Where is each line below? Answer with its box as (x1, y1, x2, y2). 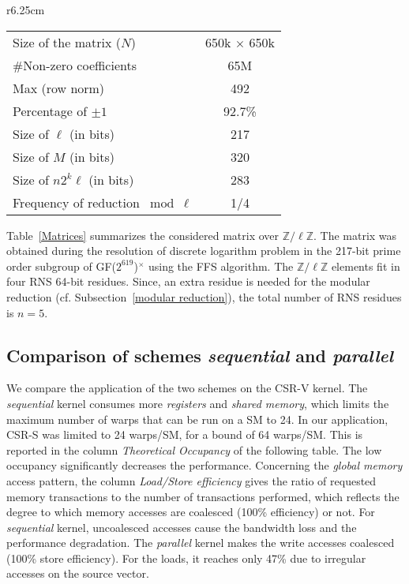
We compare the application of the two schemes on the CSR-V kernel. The (6, 380, 368, 396)
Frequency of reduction (13, 193, 140, 212)
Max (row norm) (13, 78, 105, 97)
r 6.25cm (6, 2, 45, 17)
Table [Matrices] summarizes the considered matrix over (6, 226, 280, 243)
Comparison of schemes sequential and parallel (6, 343, 393, 367)
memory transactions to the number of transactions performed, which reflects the (6, 488, 400, 504)
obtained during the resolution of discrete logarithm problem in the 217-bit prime (6, 242, 401, 259)
